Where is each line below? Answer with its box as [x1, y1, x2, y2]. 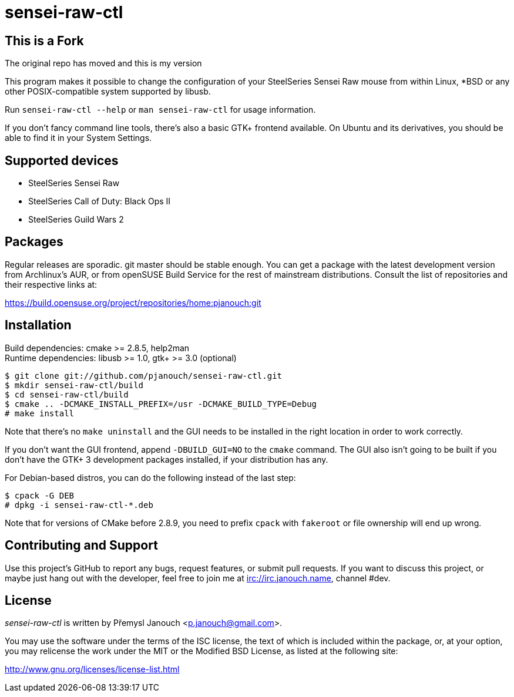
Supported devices [5, 153, 119, 168]
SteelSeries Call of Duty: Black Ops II [28, 196, 171, 207]
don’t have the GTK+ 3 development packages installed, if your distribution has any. [5, 454, 328, 464]
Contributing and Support [5, 538, 158, 553]
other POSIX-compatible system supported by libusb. [5, 86, 211, 97]
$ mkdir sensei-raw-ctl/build [5, 380, 144, 390]
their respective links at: [5, 279, 98, 289]
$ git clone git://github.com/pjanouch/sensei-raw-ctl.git [5, 371, 283, 381]
